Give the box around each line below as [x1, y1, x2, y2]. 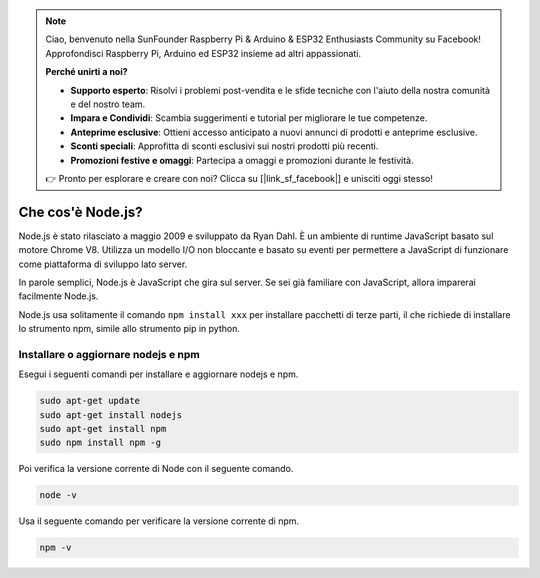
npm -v [39, 542, 72, 554]
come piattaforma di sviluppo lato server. [18, 258, 188, 270]
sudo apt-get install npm [39, 423, 167, 435]
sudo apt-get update [39, 395, 140, 407]
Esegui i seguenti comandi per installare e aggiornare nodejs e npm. [18, 368, 299, 380]
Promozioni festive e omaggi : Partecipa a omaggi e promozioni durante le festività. [70, 154, 414, 166]
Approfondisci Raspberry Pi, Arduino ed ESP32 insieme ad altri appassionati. [45, 47, 362, 59]
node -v [39, 490, 77, 501]
